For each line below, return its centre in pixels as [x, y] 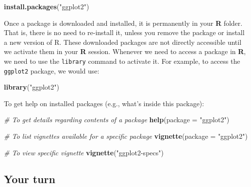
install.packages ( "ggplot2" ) [47, 6]
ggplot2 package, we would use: [52, 70]
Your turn [30, 178]
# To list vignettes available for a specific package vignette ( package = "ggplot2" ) [126, 136]
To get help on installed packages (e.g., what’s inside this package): [104, 103]
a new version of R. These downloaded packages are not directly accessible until [123, 42]
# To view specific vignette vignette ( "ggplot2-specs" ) [84, 152]
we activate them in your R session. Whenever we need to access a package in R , [125, 51]
